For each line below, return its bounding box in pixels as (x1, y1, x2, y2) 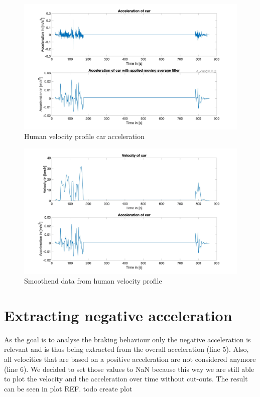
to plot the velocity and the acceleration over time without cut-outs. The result (4, 373, 248, 384)
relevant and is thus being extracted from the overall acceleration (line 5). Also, (4, 344, 249, 354)
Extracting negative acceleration (4, 305, 232, 325)
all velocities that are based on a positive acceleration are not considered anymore (4, 354, 256, 364)
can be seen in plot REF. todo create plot (4, 383, 133, 393)
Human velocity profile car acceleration (24, 131, 145, 142)
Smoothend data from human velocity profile (24, 276, 162, 286)
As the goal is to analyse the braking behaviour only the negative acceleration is (4, 334, 251, 344)
